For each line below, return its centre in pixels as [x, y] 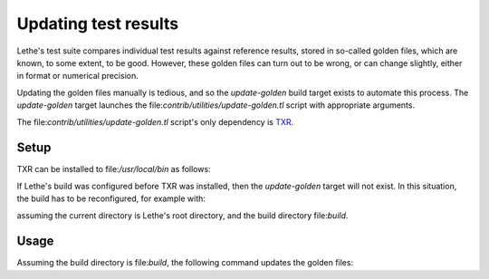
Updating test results [98, 24]
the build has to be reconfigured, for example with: [111, 198]
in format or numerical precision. [78, 76]
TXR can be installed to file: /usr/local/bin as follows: [114, 169]
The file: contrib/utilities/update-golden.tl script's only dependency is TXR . [155, 121]
